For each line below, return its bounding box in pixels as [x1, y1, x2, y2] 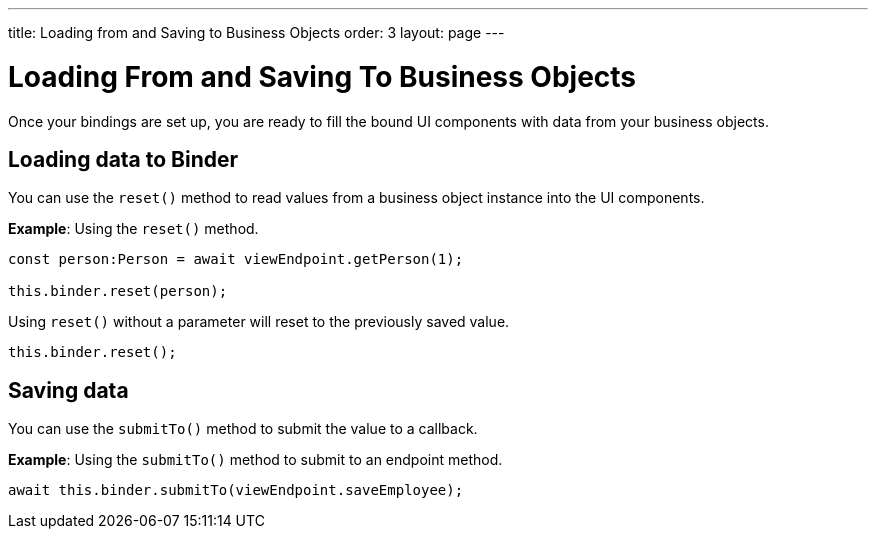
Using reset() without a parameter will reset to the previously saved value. [8, 313, 510, 331]
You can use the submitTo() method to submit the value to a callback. [8, 420, 478, 438]
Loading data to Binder [8, 146, 239, 172]
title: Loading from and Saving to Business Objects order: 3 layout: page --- [8, 24, 505, 41]
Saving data [8, 377, 129, 403]
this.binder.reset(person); [8, 283, 228, 300]
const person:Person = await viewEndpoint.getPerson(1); [8, 251, 464, 268]
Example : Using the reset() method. [8, 220, 259, 238]
